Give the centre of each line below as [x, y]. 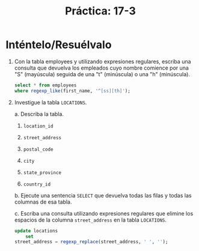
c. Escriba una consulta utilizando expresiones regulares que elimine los [104, 213]
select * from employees [45, 85]
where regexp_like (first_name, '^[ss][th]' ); [72, 91]
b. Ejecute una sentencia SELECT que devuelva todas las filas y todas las [103, 195]
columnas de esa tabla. [43, 202]
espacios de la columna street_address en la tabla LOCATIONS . [90, 220]
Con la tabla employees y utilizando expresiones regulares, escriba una [103, 61]
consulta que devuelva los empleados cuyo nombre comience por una [101, 68]
